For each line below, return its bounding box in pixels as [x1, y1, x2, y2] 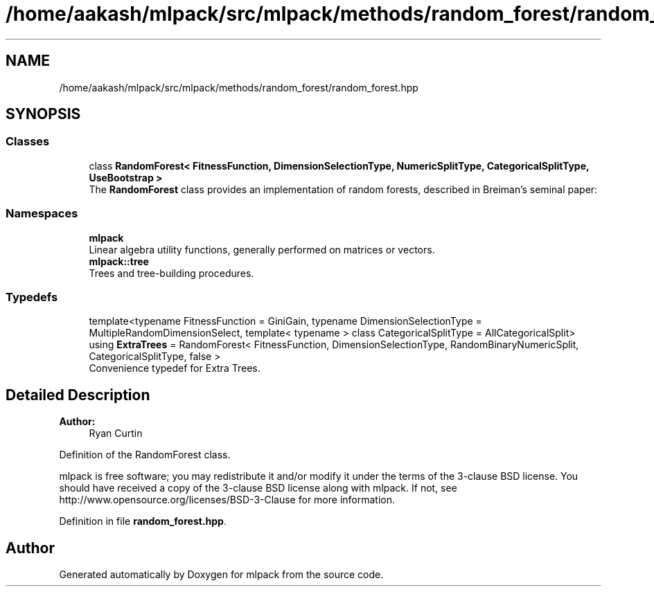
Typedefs [6, 289, 58, 304]
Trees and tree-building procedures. [89, 267, 254, 279]
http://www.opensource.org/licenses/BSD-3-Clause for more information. [59, 494, 395, 506]
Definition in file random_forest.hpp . [59, 515, 227, 528]
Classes [6, 134, 50, 149]
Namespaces [6, 206, 78, 221]
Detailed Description [6, 386, 150, 404]
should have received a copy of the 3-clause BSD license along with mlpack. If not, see [59, 482, 457, 494]
